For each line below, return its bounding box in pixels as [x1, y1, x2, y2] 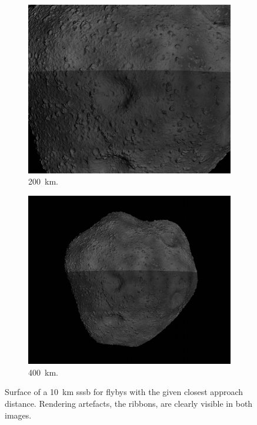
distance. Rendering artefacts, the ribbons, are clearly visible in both [5, 397, 253, 410]
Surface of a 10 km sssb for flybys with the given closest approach [5, 386, 243, 398]
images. [5, 409, 32, 421]
